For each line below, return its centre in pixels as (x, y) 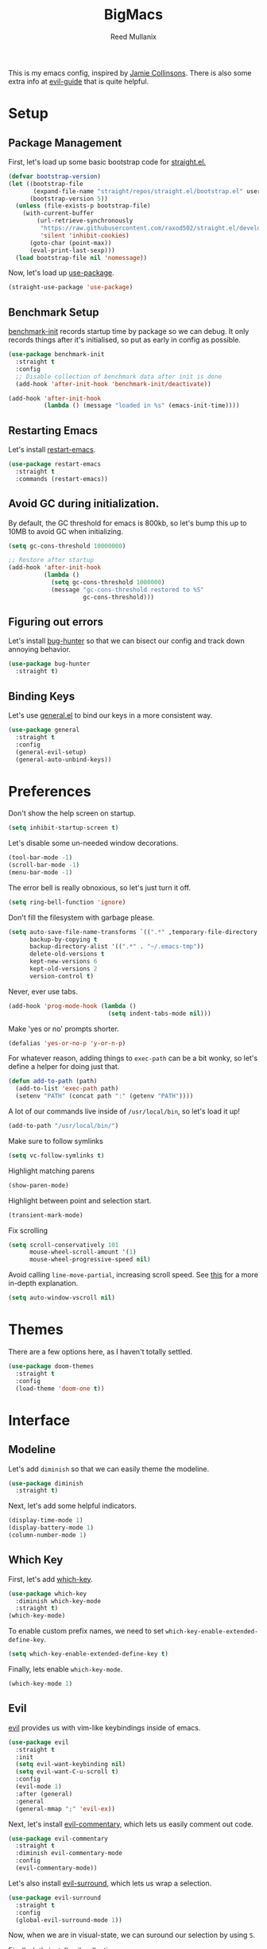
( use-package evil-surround (55, 1897)
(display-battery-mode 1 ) (51, 1528)
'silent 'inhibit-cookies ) (85, 235)
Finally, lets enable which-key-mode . (66, 1669)
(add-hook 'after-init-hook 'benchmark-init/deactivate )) (114, 384)
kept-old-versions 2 (63, 969)
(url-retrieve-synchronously (85, 221)
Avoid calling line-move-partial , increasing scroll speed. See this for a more (133, 1275)
